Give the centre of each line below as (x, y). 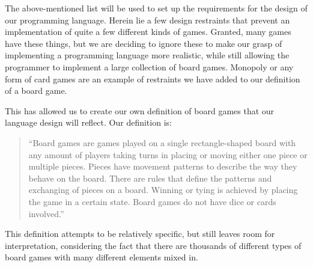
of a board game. (36, 91)
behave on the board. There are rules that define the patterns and (150, 178)
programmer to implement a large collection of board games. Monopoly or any (149, 66)
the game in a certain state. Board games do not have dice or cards (152, 201)
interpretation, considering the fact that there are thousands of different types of (153, 245)
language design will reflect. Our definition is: (88, 122)
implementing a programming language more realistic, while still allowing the (147, 55)
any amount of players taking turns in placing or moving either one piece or (168, 154)
